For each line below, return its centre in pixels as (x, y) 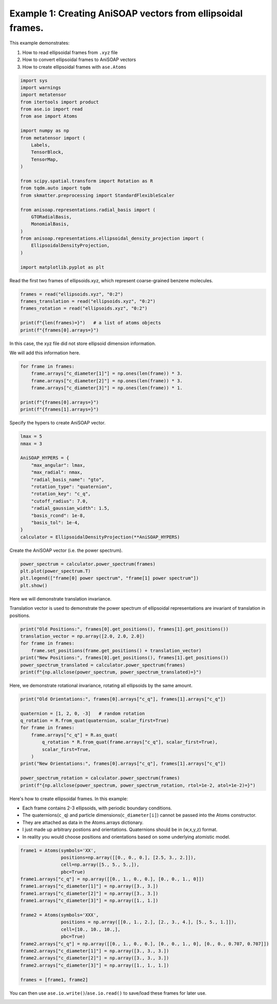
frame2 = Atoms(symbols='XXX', (60, 915)
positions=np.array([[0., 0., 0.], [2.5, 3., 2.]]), (128, 857)
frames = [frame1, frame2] (54, 980)
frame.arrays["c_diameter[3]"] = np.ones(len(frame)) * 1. (107, 388)
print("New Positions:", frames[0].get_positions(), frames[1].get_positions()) (124, 658)
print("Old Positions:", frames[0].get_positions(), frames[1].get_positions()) (124, 629)
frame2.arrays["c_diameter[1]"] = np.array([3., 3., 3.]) (95, 951)
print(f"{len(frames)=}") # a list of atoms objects (91, 323)
